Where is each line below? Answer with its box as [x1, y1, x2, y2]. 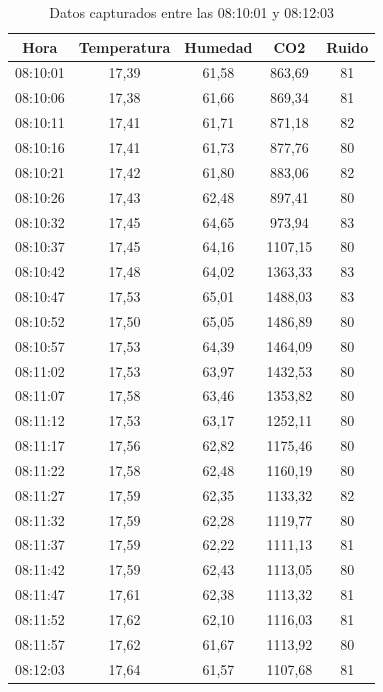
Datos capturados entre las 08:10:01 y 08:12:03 [49, 2, 335, 22]
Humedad [184, 36, 253, 57]
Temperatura [78, 36, 171, 57]
